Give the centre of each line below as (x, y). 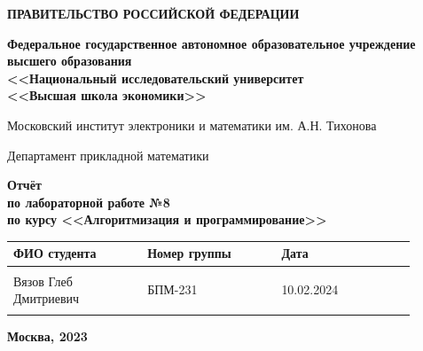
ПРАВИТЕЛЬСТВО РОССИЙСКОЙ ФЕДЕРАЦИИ (153, 13)
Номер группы (189, 253)
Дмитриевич (47, 298)
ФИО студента (55, 253)
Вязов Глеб (43, 281)
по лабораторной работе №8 (89, 202)
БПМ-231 (172, 289)
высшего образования (70, 61)
